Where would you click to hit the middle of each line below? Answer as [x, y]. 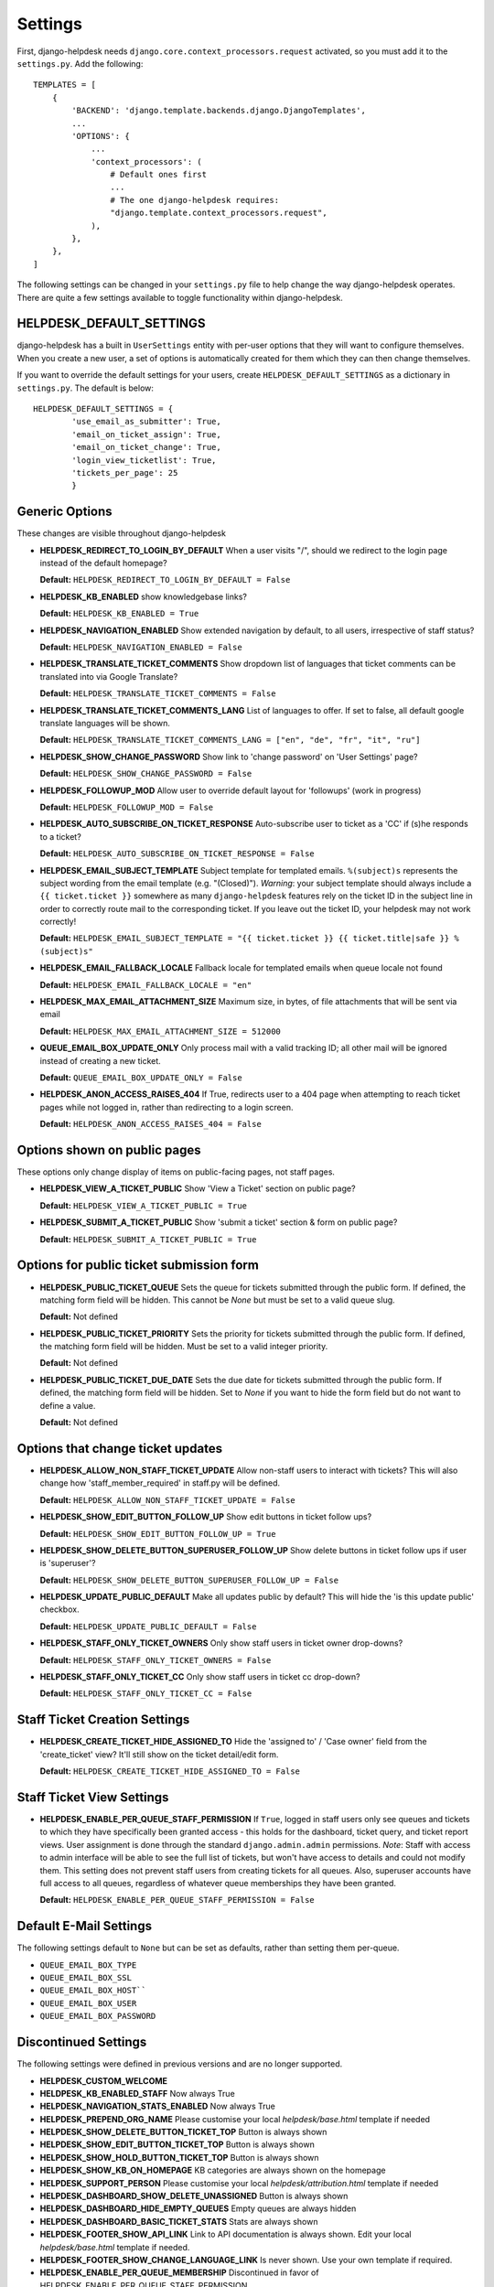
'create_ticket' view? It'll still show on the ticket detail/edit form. [159, 1754]
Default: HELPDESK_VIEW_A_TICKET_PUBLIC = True [143, 1205]
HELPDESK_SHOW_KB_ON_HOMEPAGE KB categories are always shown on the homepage [213, 2170]
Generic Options [65, 512]
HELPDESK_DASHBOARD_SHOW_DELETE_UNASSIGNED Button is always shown [194, 2196]
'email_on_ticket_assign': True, [146, 434]
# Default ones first [159, 175]
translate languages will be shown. [105, 723]
